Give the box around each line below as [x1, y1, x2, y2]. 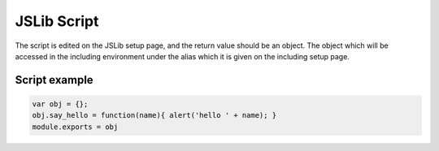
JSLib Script [15, 12, 99, 30]
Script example [15, 73, 93, 87]
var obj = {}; [32, 99, 89, 109]
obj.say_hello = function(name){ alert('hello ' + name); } [32, 110, 277, 120]
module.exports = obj [32, 122, 119, 132]
